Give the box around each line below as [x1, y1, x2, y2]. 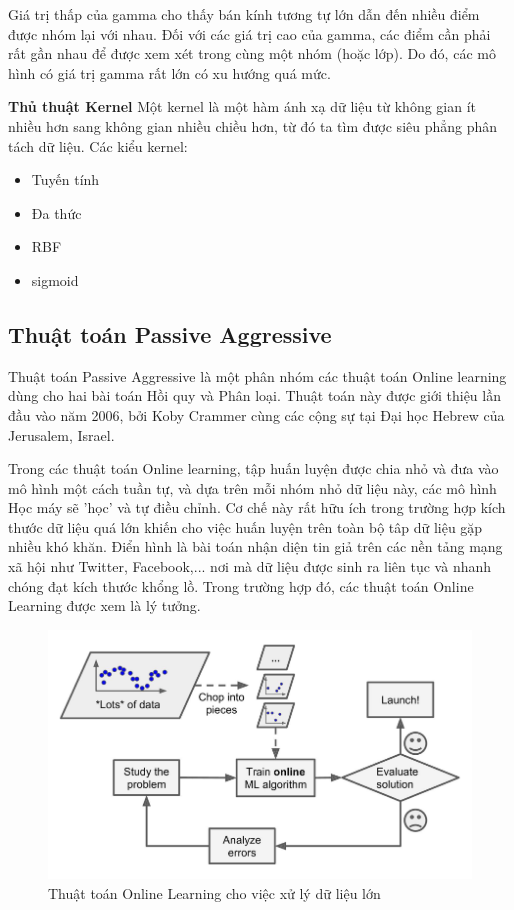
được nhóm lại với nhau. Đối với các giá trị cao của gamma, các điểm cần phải [8, 23, 491, 44]
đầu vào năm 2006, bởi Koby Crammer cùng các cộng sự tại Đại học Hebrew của [8, 404, 505, 425]
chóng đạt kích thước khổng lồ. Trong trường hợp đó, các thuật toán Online [8, 575, 474, 596]
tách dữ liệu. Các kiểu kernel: [8, 135, 188, 156]
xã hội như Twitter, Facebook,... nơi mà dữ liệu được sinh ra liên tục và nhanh [8, 556, 492, 577]
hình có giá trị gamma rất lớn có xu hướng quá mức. [8, 62, 331, 83]
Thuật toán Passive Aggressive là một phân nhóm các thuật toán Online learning [8, 365, 507, 386]
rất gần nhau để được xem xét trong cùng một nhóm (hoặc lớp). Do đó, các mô [8, 43, 496, 64]
